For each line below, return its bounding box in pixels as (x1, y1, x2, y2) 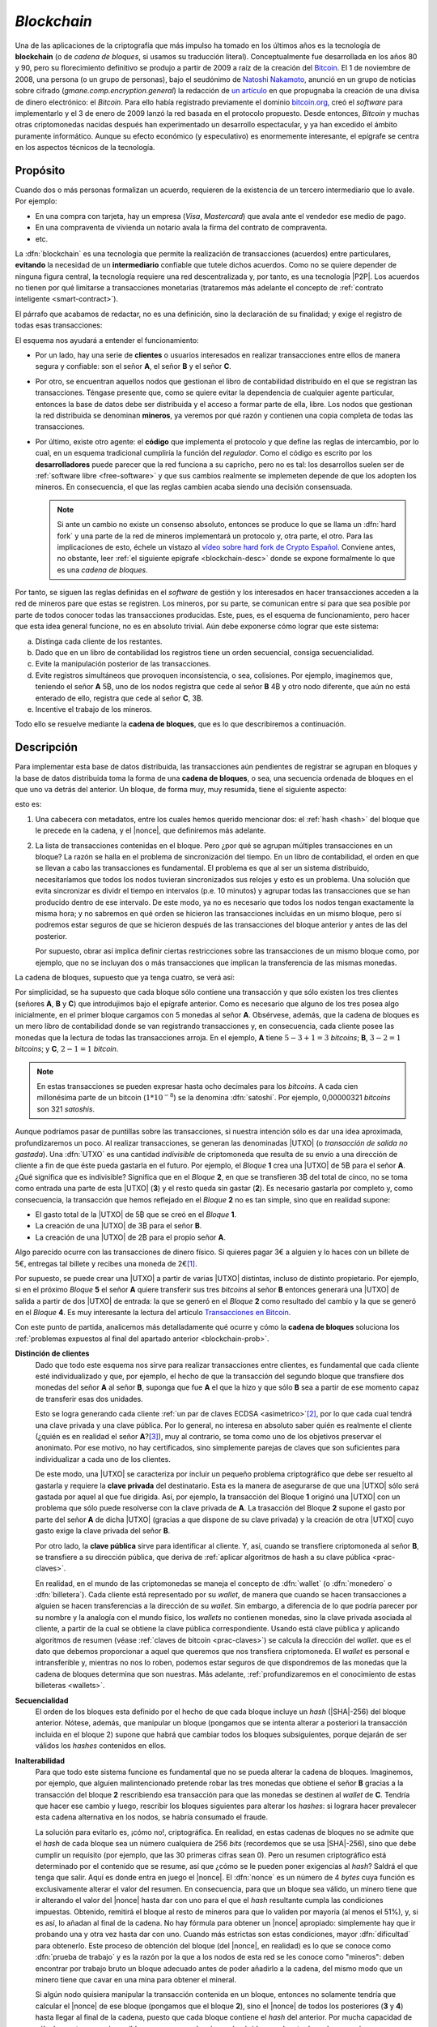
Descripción (15, 740, 78, 754)
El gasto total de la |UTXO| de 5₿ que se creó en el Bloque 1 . (35, 1209, 237, 1219)
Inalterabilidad (15, 1755, 65, 1765)
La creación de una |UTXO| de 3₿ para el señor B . (35, 1221, 202, 1231)
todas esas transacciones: (15, 320, 103, 330)
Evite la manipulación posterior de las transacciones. (35, 659, 211, 669)
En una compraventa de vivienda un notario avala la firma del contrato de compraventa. (35, 223, 328, 233)
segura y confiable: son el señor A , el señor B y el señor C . (35, 362, 232, 371)
